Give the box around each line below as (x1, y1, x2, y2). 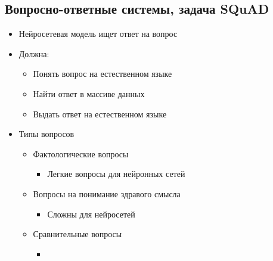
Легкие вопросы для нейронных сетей (47, 167, 185, 180)
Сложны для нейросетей (47, 207, 135, 220)
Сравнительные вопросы (33, 228, 122, 240)
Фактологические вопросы (33, 147, 129, 160)
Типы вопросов (18, 128, 75, 140)
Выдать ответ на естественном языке (33, 107, 167, 120)
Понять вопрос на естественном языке (33, 67, 172, 80)
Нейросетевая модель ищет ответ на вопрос (18, 27, 178, 40)
